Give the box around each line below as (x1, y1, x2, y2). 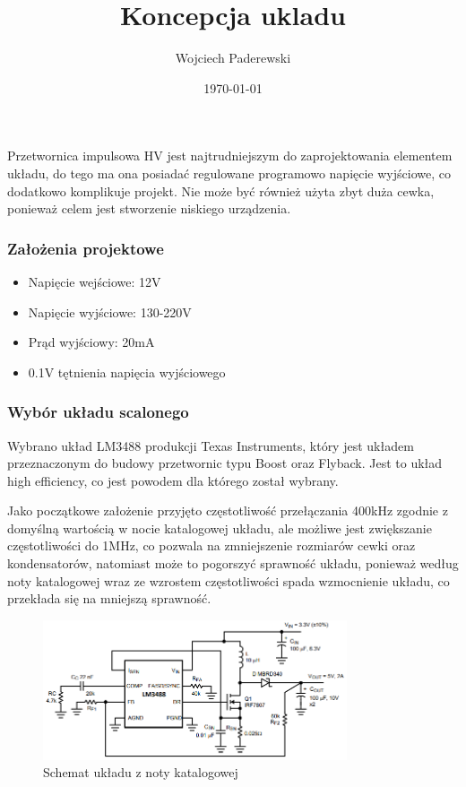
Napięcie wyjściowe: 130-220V (28, 302, 192, 321)
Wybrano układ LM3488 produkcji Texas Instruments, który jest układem (7, 436, 414, 454)
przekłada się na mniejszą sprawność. (7, 589, 211, 608)
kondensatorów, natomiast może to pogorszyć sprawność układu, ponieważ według (7, 554, 459, 573)
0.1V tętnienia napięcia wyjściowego (28, 362, 226, 381)
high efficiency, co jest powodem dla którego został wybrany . (7, 471, 339, 489)
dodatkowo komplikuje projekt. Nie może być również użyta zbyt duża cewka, (7, 181, 435, 200)
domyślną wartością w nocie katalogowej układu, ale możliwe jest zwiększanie (7, 518, 432, 537)
